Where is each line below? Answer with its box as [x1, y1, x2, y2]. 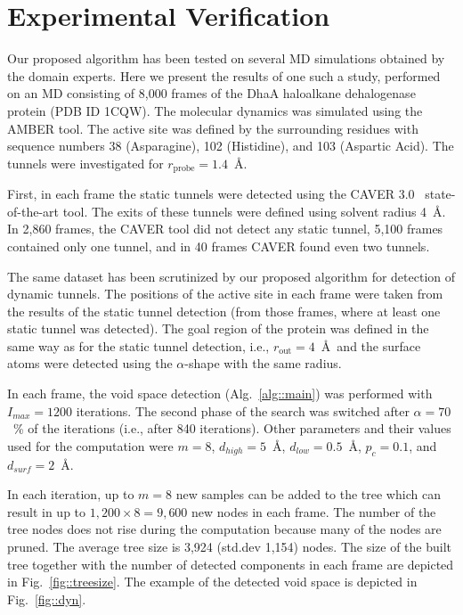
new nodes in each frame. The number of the [191, 502, 436, 521]
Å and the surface [321, 336, 421, 355]
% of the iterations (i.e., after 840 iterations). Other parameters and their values [12, 419, 451, 438]
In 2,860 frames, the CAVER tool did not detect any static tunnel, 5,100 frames [7, 219, 443, 238]
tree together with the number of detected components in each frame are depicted [7, 554, 454, 573]
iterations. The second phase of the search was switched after [76, 401, 410, 420]
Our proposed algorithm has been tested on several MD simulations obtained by [7, 49, 445, 68]
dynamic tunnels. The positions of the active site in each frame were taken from [7, 284, 443, 303]
